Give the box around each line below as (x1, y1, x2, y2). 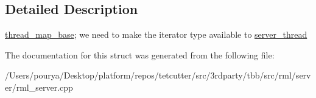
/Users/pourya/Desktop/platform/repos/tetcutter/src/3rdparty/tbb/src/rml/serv (5, 69, 311, 82)
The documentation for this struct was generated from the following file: (5, 48, 275, 61)
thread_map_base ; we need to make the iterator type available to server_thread (5, 28, 307, 41)
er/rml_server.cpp (5, 80, 73, 93)
